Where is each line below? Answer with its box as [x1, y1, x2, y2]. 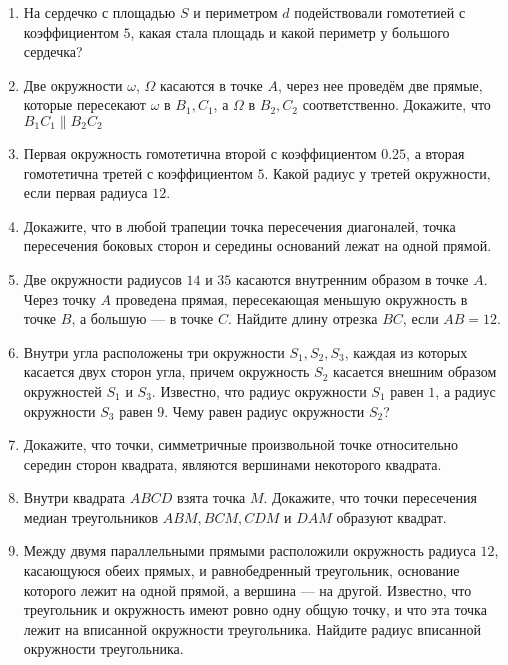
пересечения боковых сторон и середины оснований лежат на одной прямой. [23, 235, 492, 256]
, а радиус [435, 380, 496, 401]
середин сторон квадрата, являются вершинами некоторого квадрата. [23, 453, 442, 474]
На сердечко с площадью [23, 2, 176, 22]
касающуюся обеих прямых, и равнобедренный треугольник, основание [23, 560, 460, 581]
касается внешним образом [333, 361, 497, 382]
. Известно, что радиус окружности [151, 380, 367, 401]
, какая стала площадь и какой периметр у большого [130, 21, 450, 42]
